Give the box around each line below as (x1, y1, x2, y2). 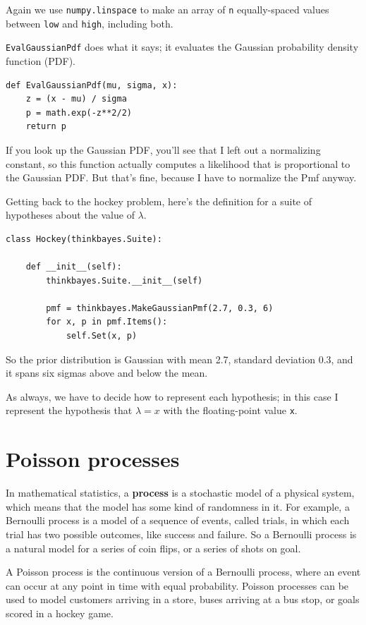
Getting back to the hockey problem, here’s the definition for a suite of (6, 193, 312, 208)
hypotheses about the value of (6, 207, 135, 222)
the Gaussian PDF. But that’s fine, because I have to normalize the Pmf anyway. (6, 170, 357, 185)
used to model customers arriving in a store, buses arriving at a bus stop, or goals (6, 592, 360, 607)
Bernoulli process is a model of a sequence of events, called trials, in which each (6, 513, 350, 528)
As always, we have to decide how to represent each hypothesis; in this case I (6, 389, 338, 403)
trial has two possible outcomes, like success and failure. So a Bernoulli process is (6, 527, 357, 541)
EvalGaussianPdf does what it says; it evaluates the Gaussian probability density (6, 40, 359, 54)
